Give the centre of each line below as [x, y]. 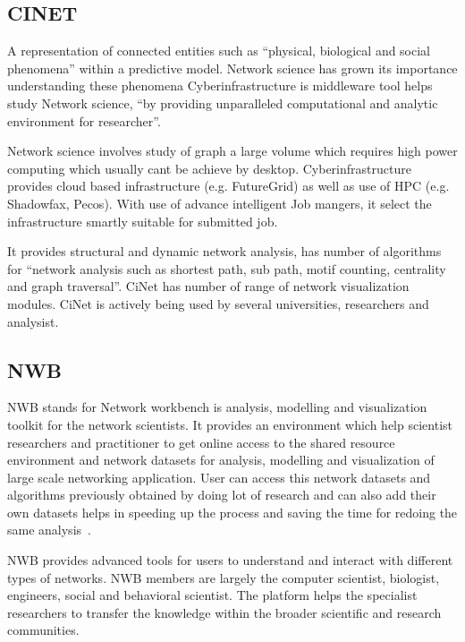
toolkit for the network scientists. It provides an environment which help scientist [230, 424]
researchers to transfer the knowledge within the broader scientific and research [224, 612]
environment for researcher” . [84, 120]
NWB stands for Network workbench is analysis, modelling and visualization [217, 407]
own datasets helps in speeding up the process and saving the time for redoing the [232, 512]
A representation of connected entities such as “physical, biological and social [219, 51]
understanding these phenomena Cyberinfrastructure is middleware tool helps [220, 86]
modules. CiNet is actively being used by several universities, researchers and [218, 303]
